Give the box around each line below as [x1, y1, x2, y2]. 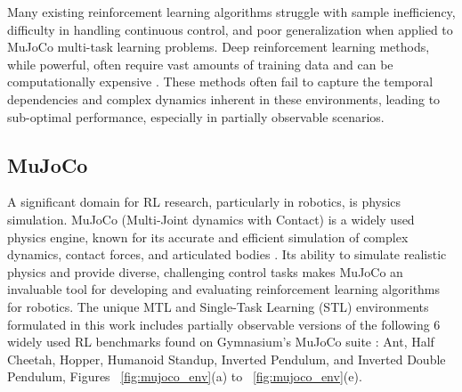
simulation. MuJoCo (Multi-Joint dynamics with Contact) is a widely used [7, 209, 415, 228]
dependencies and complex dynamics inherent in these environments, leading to [7, 89, 441, 108]
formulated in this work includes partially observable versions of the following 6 [7, 314, 441, 333]
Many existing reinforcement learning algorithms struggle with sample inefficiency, [7, 3, 456, 20]
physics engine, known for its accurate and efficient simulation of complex [7, 227, 409, 246]
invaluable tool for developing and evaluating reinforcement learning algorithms [7, 280, 441, 298]
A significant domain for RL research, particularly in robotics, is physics [7, 192, 401, 211]
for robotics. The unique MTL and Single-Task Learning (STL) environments [7, 297, 429, 315]
